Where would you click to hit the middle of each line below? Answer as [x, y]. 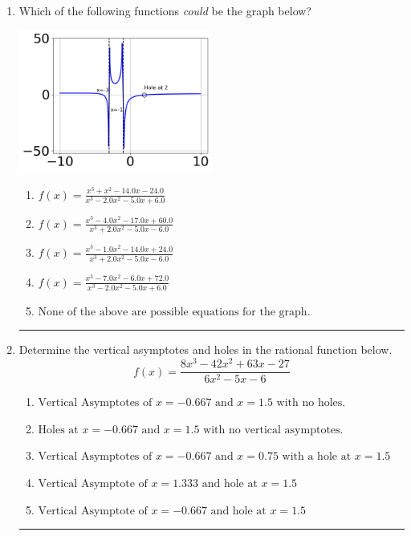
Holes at [58, 430]
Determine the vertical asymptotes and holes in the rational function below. [205, 349]
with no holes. [311, 403]
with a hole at [317, 457]
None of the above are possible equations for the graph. [174, 312]
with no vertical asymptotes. [273, 430]
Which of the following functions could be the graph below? [165, 10]
